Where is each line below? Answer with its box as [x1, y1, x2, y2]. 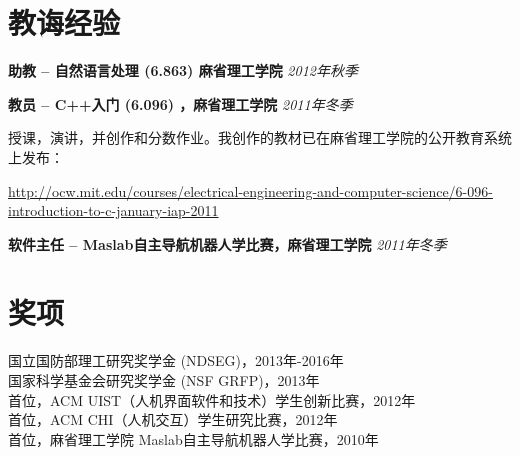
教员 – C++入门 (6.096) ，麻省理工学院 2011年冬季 [8, 93, 353, 114]
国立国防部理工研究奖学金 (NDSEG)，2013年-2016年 [8, 350, 344, 371]
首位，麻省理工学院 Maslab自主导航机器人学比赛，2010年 [8, 428, 379, 449]
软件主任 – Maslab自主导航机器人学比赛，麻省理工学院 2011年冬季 [8, 233, 447, 254]
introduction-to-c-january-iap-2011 [8, 200, 219, 221]
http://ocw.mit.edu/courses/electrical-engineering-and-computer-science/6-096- [8, 180, 493, 201]
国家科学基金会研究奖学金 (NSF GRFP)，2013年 [8, 370, 320, 390]
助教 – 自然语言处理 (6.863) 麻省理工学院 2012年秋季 [8, 60, 358, 81]
